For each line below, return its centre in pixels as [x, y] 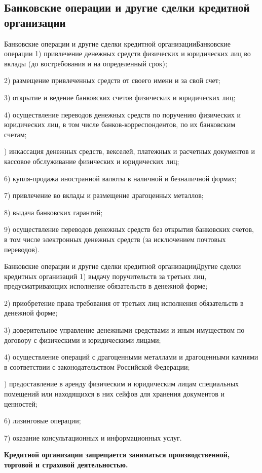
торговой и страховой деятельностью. [66, 464]
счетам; [15, 134]
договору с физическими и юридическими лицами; [83, 340]
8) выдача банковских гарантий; [53, 212]
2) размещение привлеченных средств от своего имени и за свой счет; [112, 80]
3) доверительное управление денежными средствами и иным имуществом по [124, 330]
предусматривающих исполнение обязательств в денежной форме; [106, 286]
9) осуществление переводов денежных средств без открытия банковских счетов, [129, 229]
